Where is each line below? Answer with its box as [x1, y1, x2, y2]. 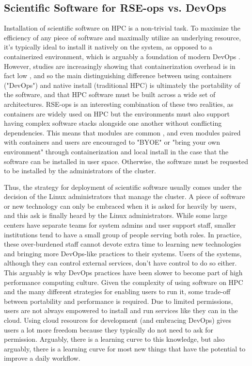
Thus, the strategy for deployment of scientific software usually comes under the [4, 182, 242, 192]
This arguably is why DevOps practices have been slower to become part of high [4, 267, 243, 278]
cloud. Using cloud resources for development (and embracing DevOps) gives [4, 315, 231, 325]
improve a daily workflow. [4, 353, 80, 363]
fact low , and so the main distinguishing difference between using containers [4, 70, 232, 81]
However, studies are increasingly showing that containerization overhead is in [4, 61, 236, 71]
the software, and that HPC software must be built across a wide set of [4, 89, 216, 100]
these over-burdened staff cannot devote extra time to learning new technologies [4, 239, 241, 249]
